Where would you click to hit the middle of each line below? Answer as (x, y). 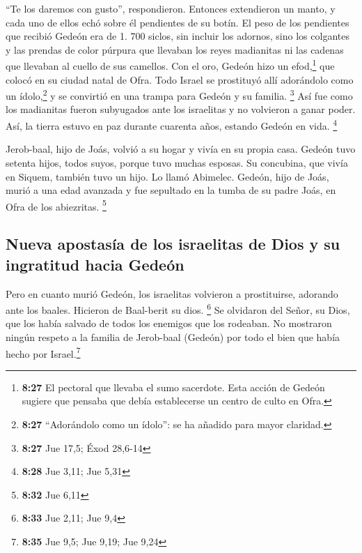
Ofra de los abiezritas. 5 (56, 205)
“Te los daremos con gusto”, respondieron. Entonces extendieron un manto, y (171, 8)
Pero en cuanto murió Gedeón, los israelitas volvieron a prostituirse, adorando (172, 293)
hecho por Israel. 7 (43, 352)
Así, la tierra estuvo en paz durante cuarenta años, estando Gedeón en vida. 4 (172, 124)
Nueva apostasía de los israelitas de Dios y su (173, 244)
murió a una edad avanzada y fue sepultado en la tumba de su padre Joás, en (171, 190)
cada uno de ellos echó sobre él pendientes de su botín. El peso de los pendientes (178, 22)
